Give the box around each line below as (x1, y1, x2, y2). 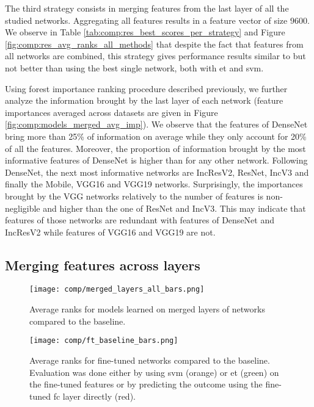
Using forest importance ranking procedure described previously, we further (5, 82, 288, 95)
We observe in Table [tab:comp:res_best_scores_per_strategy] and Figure (5, 26, 285, 38)
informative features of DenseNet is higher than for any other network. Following (5, 154, 308, 167)
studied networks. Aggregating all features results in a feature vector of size (5, 13, 288, 26)
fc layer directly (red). (53, 389, 136, 402)
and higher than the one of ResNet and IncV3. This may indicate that (43, 201, 306, 214)
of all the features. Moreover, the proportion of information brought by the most (5, 142, 306, 154)
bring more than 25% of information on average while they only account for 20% (5, 129, 307, 142)
